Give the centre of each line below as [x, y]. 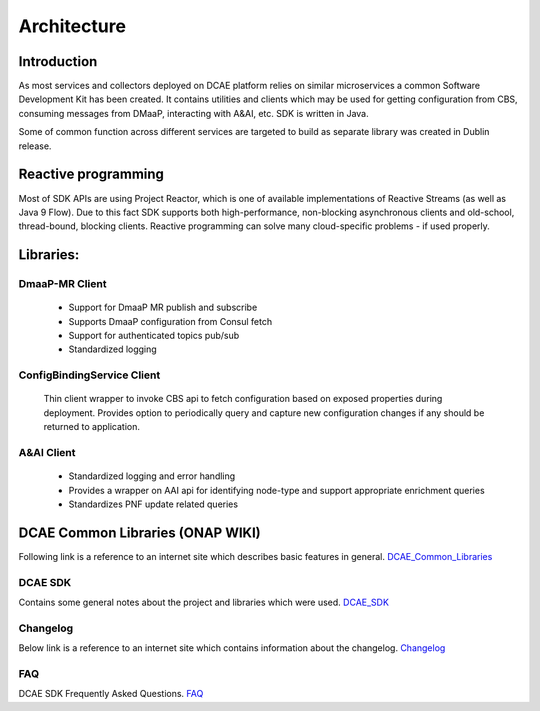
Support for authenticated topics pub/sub [154, 336]
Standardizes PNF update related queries [153, 504]
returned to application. [91, 427]
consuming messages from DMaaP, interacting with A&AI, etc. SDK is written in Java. [193, 113]
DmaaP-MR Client [62, 284]
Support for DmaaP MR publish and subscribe [163, 307]
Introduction [58, 61]
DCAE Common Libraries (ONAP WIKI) [140, 532]
